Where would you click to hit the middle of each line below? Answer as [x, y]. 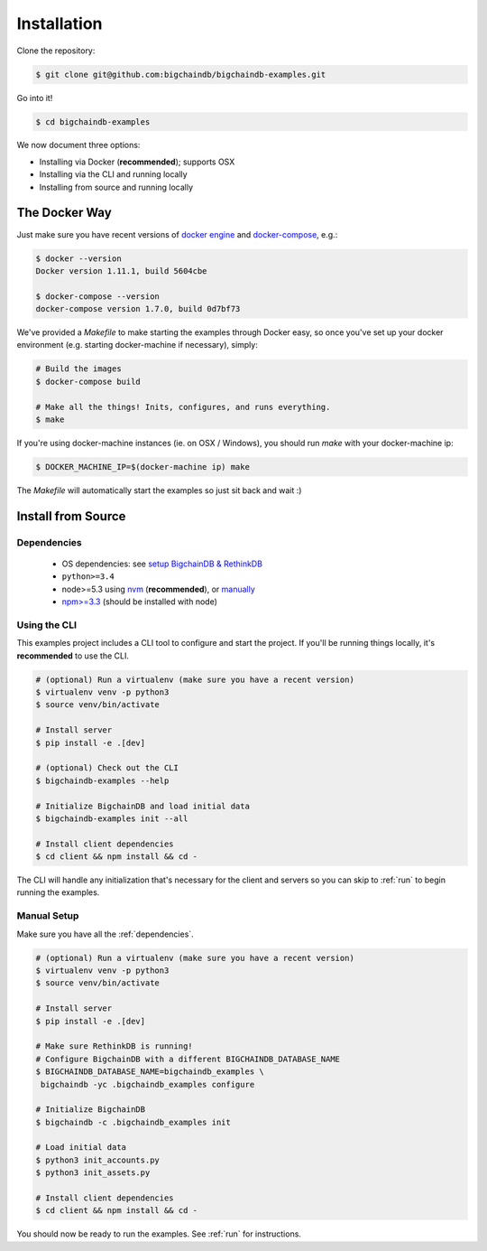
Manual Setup [48, 916]
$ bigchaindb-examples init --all [112, 818]
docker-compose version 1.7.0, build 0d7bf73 [138, 309]
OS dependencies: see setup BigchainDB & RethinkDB [162, 564]
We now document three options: [78, 145]
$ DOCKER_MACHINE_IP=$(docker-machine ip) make [142, 467]
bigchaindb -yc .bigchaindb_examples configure [148, 1084]
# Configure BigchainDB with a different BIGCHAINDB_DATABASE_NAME [188, 1059]
